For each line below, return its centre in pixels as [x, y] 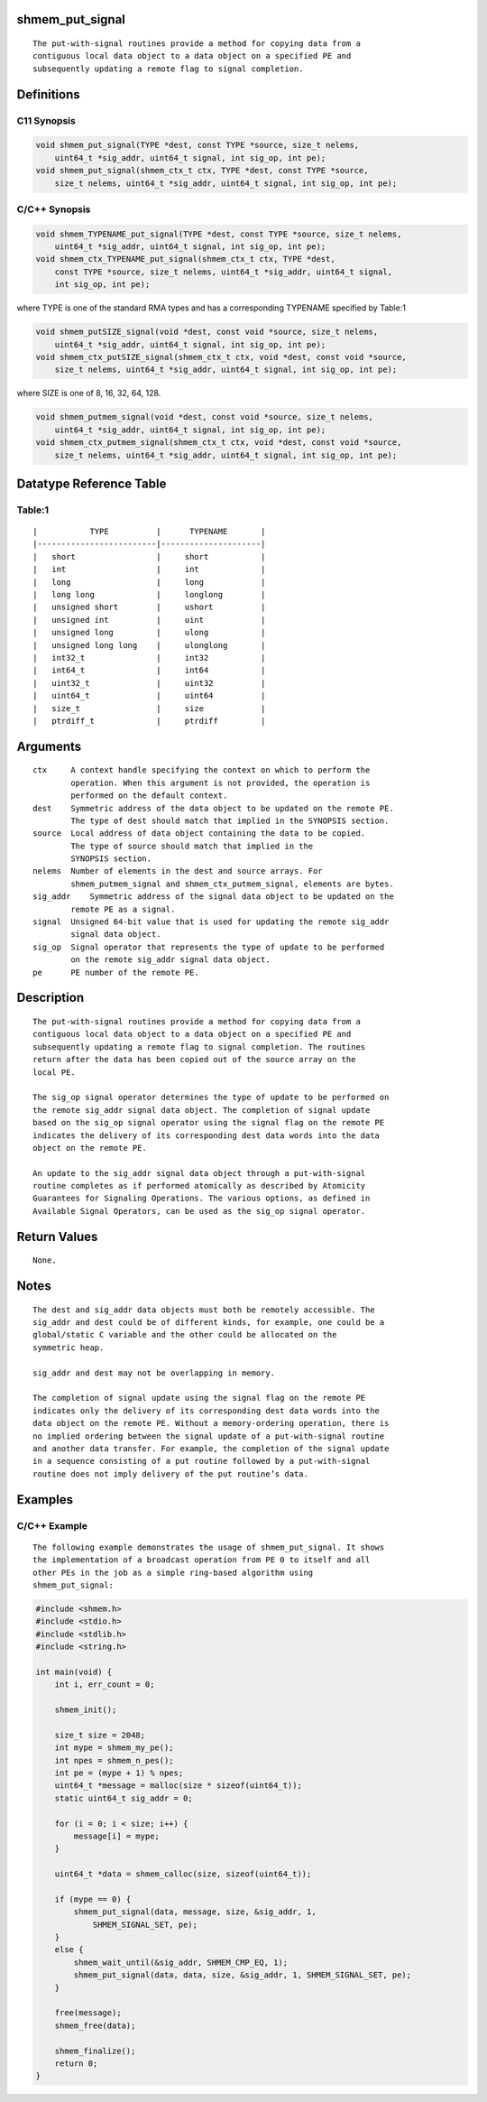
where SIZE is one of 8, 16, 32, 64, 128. [89, 394]
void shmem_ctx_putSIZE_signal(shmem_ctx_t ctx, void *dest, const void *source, [221, 357]
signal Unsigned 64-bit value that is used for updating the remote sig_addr [211, 922]
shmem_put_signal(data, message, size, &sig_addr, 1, [195, 1912]
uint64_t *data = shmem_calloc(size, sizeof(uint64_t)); [183, 1874]
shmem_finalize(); [95, 2051]
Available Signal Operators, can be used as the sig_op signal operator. [199, 1211]
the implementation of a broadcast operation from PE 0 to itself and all [202, 1560]
